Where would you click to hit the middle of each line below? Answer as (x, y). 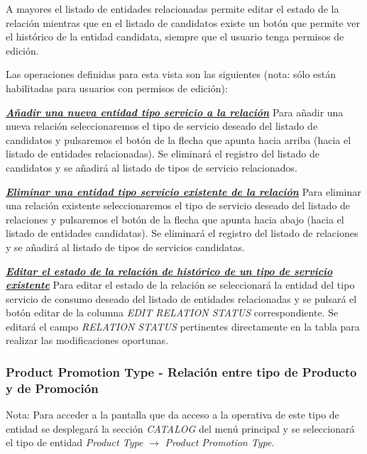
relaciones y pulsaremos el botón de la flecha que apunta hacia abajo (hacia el (175, 219)
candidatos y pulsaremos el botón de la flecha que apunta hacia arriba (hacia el (179, 139)
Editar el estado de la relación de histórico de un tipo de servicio (169, 271)
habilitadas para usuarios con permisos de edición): (117, 88)
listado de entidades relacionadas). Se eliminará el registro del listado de (163, 154)
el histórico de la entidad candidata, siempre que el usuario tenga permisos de (175, 37)
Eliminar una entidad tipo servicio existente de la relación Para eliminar (183, 191)
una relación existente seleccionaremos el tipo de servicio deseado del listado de (178, 205)
